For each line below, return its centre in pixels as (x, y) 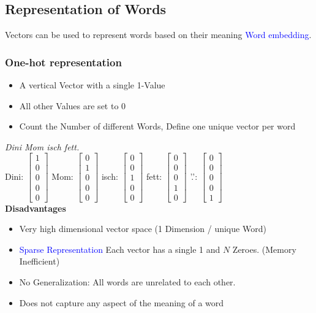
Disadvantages (36, 208)
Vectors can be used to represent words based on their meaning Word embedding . (158, 35)
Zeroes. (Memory (264, 249)
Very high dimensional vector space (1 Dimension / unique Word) (143, 229)
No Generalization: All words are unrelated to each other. (127, 281)
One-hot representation (63, 62)
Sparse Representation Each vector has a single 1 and (120, 249)
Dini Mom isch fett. (42, 146)
